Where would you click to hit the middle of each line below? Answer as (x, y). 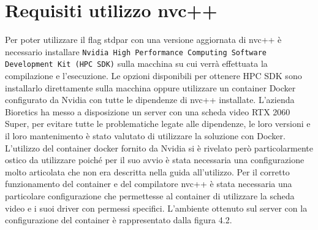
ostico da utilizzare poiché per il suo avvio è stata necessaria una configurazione (155, 160)
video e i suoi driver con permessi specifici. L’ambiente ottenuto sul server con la (156, 208)
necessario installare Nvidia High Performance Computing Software (136, 51)
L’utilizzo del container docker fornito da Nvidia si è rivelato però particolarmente (159, 148)
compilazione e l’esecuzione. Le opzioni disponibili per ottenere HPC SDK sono (153, 76)
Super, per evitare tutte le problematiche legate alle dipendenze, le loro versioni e (158, 124)
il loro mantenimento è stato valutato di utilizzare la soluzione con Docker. (145, 136)
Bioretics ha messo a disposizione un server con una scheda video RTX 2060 (148, 111)
